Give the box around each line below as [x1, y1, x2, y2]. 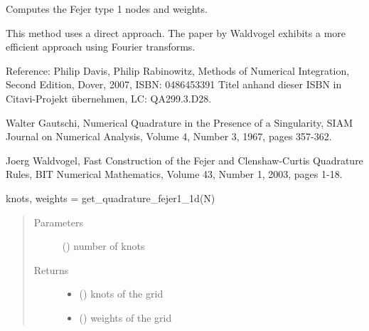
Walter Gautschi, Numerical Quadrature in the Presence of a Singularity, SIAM [6, 115, 353, 130]
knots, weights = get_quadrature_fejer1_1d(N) [6, 190, 215, 205]
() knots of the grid [79, 286, 164, 301]
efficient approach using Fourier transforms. [6, 39, 196, 54]
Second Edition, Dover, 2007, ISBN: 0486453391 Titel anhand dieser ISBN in [6, 77, 342, 92]
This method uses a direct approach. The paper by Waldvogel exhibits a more [6, 25, 346, 40]
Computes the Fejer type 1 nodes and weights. [6, 1, 208, 16]
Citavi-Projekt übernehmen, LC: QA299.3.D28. [6, 90, 212, 105]
